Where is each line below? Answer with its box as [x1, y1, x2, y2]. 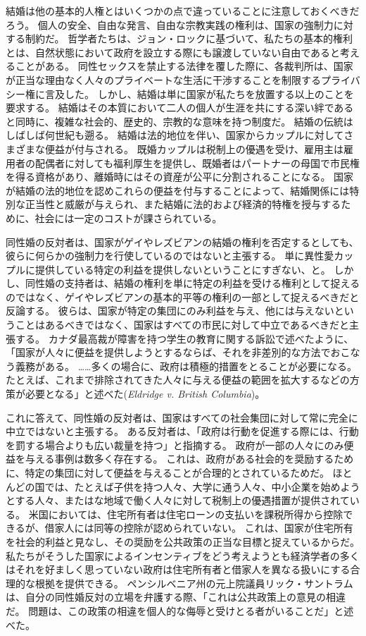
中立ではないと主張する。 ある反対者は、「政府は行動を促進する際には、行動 [6, 424, 359, 439]
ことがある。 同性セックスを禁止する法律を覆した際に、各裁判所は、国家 [15, 59, 353, 73]
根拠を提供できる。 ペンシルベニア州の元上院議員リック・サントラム [34, 575, 353, 590]
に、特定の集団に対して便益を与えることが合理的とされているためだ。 [6, 465, 329, 479]
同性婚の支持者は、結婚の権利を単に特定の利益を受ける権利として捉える [25, 276, 360, 291]
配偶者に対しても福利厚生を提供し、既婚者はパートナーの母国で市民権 [34, 155, 360, 170]
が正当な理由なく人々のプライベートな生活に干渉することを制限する [6, 72, 321, 87]
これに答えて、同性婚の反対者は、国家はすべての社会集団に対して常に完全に [6, 410, 358, 424]
